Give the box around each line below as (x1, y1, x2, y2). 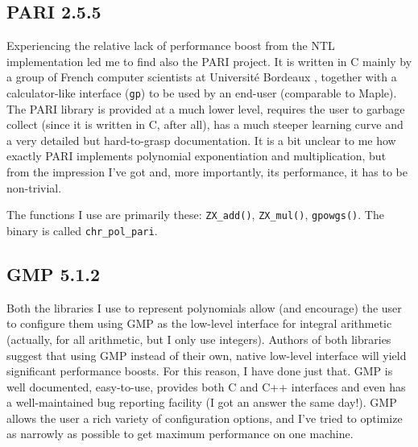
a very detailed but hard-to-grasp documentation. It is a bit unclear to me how (6, 131, 396, 148)
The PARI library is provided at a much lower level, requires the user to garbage (6, 100, 405, 117)
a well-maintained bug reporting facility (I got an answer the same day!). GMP (6, 394, 397, 411)
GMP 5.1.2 (6, 261, 101, 286)
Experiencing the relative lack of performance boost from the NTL (6, 37, 335, 54)
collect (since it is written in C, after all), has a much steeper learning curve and (6, 116, 404, 133)
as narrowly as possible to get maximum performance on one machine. (6, 425, 354, 442)
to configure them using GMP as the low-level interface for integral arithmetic (6, 315, 392, 332)
